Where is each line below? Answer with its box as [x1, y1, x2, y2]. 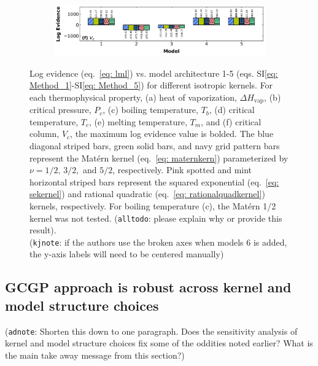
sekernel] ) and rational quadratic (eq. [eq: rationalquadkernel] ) [29, 187, 265, 200]
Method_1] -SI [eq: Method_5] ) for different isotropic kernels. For [29, 79, 273, 91]
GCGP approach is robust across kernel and [5, 278, 292, 297]
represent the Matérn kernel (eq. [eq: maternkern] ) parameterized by [29, 151, 289, 164]
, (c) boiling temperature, [103, 103, 198, 116]
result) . [29, 224, 56, 236]
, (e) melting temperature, [88, 115, 187, 128]
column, [29, 127, 60, 140]
